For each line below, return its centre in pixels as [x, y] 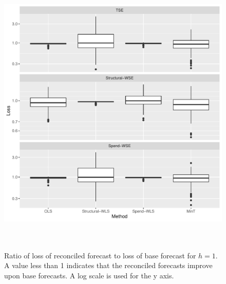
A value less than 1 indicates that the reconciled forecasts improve [108, 265]
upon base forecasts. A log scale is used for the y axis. [89, 275]
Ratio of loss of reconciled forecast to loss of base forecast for [100, 255]
